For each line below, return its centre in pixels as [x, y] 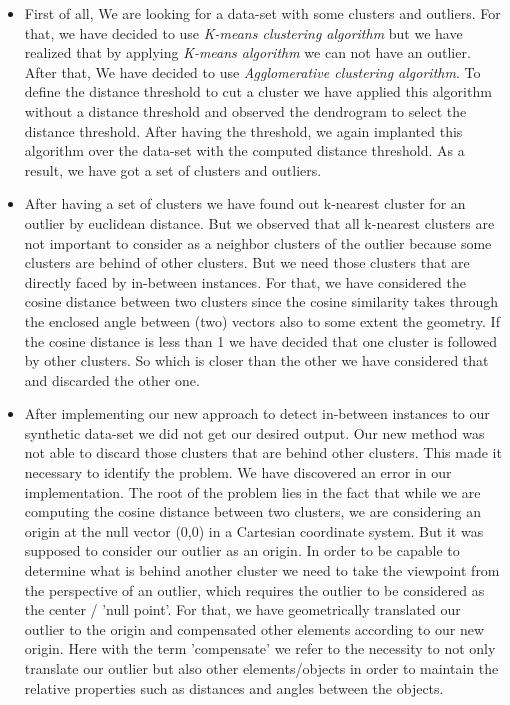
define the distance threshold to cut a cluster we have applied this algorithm [258, 91]
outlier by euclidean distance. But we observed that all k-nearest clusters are [259, 222]
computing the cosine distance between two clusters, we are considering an [253, 511]
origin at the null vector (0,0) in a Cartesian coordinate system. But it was [254, 530]
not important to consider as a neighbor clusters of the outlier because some [258, 242]
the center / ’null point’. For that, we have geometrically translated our [242, 609]
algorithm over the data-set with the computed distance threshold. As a [244, 150]
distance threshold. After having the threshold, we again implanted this [243, 130]
